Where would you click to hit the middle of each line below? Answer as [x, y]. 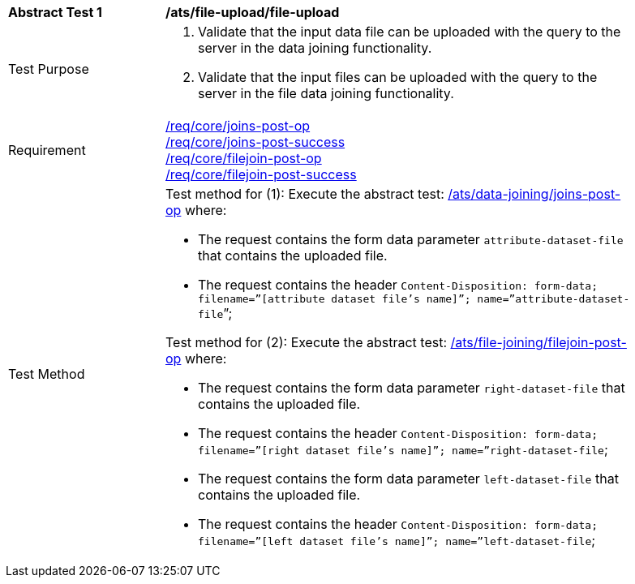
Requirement [47, 150]
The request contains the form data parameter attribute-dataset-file [411, 239]
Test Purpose [49, 69]
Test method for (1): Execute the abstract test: [305, 194]
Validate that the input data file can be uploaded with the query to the [410, 32]
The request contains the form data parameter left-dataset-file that [408, 479]
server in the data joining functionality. [315, 48]
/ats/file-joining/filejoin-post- [538, 342]
